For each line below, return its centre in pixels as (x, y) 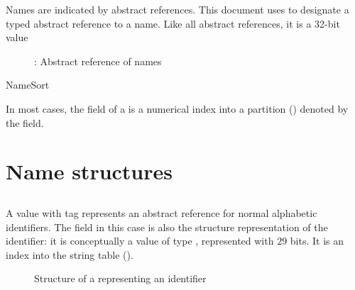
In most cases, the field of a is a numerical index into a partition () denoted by (177, 108)
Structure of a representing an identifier (120, 278)
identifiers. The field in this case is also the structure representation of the (167, 227)
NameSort (28, 85)
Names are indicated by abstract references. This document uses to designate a (177, 9)
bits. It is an (317, 241)
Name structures (89, 171)
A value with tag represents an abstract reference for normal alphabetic (162, 212)
